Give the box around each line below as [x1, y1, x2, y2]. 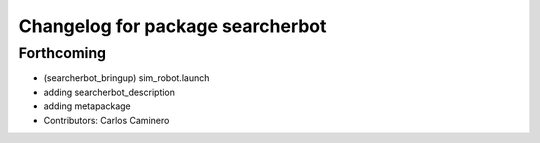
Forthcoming [18, 44, 107, 62]
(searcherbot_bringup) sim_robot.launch [43, 72, 210, 84]
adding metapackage [43, 100, 131, 112]
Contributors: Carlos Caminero [43, 114, 170, 126]
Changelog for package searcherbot [18, 15, 327, 37]
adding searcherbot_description [43, 86, 175, 98]
